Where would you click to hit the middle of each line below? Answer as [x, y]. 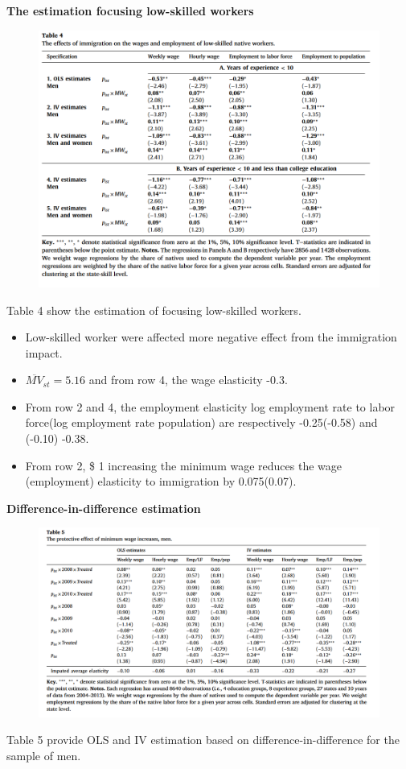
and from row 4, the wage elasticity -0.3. [188, 380]
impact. [44, 352]
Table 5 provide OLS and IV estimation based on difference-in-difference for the [203, 740]
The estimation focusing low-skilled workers [130, 10]
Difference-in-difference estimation [104, 508]
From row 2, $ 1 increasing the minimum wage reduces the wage [184, 465]
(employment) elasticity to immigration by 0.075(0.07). [161, 481]
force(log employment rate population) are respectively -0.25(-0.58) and [201, 422]
